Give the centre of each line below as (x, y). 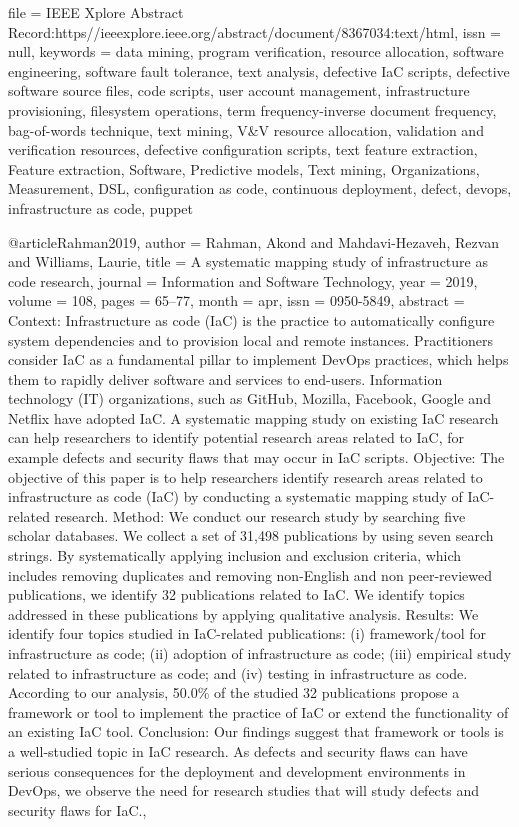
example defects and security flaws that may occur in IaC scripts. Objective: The (256, 457)
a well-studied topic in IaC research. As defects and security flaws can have (238, 750)
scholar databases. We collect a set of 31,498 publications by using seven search (251, 535)
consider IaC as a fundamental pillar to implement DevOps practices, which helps (258, 359)
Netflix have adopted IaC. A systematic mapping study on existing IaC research (253, 417)
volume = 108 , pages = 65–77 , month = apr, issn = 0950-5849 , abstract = (236, 300)
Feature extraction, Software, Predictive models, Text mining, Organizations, (244, 168)
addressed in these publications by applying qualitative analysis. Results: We (243, 613)
